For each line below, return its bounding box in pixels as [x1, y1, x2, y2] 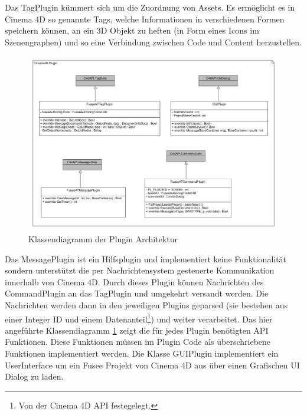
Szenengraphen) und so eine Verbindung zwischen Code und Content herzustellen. [5, 35, 302, 48]
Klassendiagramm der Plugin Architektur [28, 233, 178, 245]
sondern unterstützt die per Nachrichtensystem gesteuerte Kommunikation [5, 264, 275, 276]
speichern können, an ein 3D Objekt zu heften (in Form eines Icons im [5, 24, 259, 37]
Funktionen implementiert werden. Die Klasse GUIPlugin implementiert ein [5, 347, 279, 360]
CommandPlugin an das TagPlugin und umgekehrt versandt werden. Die [5, 287, 269, 299]
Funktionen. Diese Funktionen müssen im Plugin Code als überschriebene [5, 335, 271, 348]
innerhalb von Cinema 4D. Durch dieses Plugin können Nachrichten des [5, 275, 264, 288]
